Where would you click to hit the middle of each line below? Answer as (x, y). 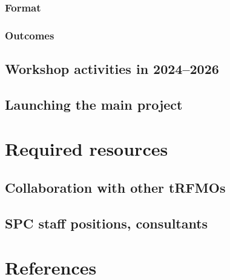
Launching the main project (94, 104)
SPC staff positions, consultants (107, 223)
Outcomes (30, 35)
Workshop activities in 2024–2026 (112, 69)
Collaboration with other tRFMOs (115, 188)
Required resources (87, 149)
